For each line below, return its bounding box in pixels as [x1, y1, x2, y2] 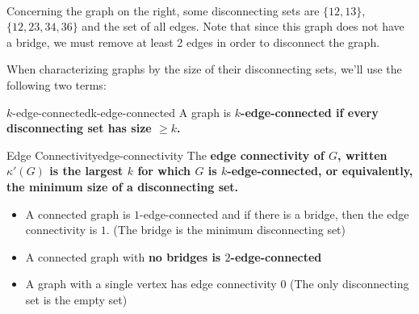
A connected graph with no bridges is [25, 248, 221, 265]
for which [137, 162, 191, 179]
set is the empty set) [25, 291, 128, 308]
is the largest [49, 162, 124, 179]
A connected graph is [25, 205, 131, 222]
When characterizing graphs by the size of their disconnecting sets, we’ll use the [6, 61, 402, 77]
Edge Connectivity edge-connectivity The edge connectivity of [6, 146, 325, 163]
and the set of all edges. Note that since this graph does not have [82, 18, 404, 35]
